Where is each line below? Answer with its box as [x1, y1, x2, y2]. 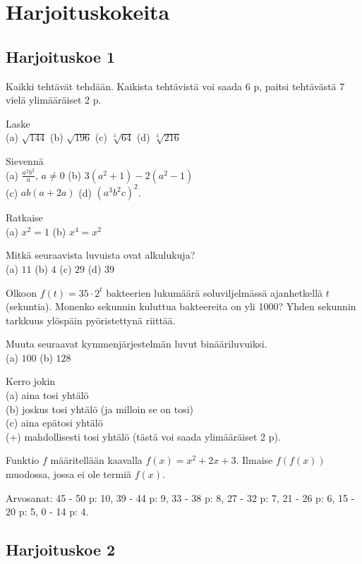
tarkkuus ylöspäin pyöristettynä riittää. [6, 312, 176, 327]
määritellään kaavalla [50, 453, 143, 467]
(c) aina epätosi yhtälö [6, 415, 103, 430]
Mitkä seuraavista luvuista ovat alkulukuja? [6, 247, 195, 262]
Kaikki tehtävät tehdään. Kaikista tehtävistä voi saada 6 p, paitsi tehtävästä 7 [6, 78, 345, 93]
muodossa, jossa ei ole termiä [6, 467, 132, 482]
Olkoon [6, 285, 37, 300]
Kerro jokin [6, 374, 56, 388]
